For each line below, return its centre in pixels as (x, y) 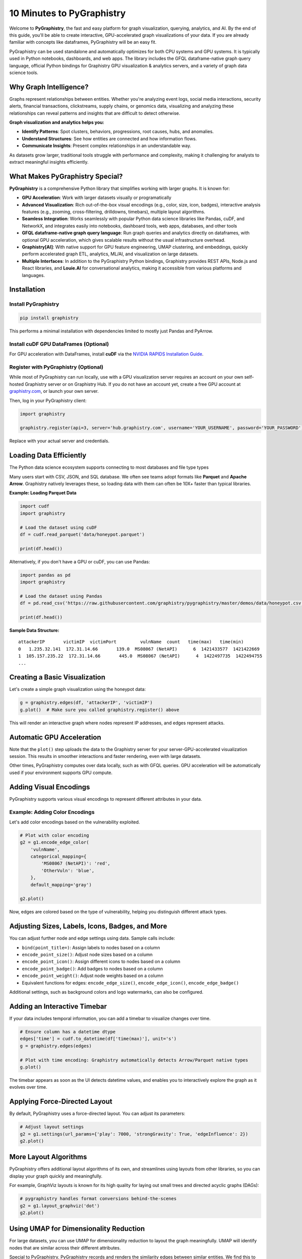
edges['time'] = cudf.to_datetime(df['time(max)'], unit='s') (98, 1039)
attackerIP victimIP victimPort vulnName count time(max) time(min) (131, 642)
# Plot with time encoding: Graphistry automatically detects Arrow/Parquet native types (134, 1060)
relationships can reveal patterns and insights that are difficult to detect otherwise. (95, 113)
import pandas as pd (45, 575)
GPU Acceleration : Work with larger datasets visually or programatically (97, 198)
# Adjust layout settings (52, 1127)
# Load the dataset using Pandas (61, 596)
